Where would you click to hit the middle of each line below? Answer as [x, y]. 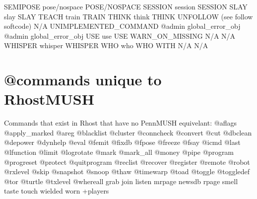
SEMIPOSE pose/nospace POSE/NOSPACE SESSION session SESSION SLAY [126, 6]
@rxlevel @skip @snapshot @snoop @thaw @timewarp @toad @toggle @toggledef [127, 171]
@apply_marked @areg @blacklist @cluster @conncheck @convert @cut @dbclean [128, 132]
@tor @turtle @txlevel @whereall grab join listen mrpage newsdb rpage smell [121, 181]
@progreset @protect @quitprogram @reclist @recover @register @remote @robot [127, 162]
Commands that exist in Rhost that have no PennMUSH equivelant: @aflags [120, 123]
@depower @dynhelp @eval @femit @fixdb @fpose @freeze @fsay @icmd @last [122, 142]
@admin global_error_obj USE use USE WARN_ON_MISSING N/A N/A [120, 35]
